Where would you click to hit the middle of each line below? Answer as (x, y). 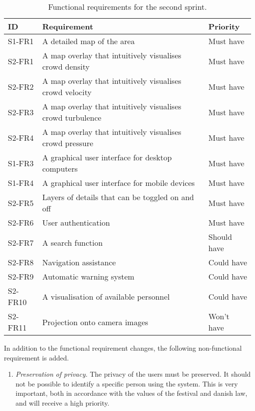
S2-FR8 (21, 262)
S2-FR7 (21, 242)
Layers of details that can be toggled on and (118, 197)
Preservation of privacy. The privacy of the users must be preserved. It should (133, 374)
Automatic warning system (88, 276)
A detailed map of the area (89, 41)
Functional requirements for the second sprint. (127, 7)
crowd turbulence (72, 117)
